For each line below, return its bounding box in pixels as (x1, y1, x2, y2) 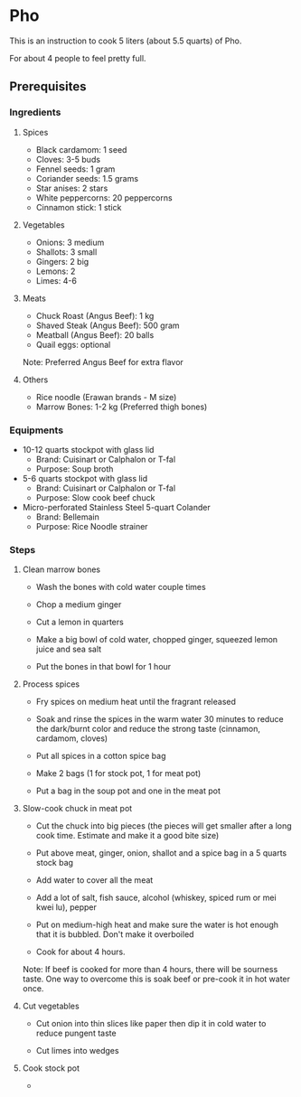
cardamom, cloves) (35, 733, 108, 744)
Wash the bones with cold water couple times (35, 582, 206, 593)
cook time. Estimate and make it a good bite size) (35, 830, 220, 841)
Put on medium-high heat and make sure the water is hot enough (35, 919, 278, 931)
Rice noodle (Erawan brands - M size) (35, 391, 177, 402)
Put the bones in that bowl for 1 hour (35, 661, 172, 672)
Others (22, 374, 49, 385)
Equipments (9, 424, 64, 436)
